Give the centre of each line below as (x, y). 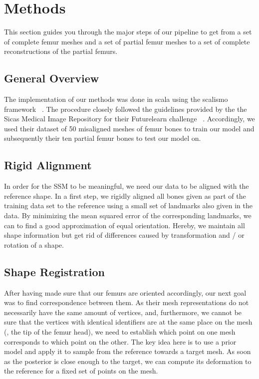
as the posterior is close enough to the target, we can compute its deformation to (128, 361)
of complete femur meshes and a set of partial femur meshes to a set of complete (127, 41)
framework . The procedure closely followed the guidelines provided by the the (126, 109)
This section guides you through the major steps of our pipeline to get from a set (128, 32)
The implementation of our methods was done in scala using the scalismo (116, 99)
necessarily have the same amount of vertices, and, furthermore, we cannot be (123, 312)
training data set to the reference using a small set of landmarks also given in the (128, 205)
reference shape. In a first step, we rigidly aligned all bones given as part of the (125, 195)
